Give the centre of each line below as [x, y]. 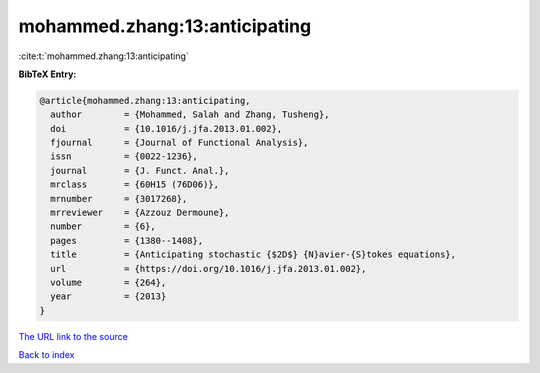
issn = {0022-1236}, [124, 156]
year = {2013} [108, 296]
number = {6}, [103, 226]
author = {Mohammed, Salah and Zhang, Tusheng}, [190, 114]
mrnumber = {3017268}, [119, 198]
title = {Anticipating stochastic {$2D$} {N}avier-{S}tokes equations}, [253, 254]
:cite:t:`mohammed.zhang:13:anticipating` [103, 56]
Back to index [46, 355]
